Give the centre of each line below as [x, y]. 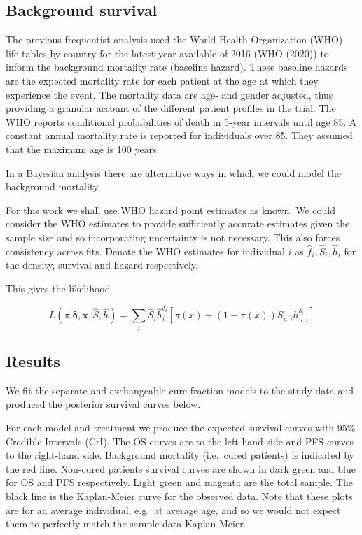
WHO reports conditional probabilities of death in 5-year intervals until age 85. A [181, 121]
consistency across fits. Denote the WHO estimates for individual [146, 251]
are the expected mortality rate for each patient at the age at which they [162, 80]
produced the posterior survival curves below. [103, 404]
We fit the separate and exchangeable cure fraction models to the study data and [180, 390]
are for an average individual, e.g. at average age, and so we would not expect [173, 509]
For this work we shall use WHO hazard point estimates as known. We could [170, 209]
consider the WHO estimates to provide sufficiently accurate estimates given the [178, 223]
